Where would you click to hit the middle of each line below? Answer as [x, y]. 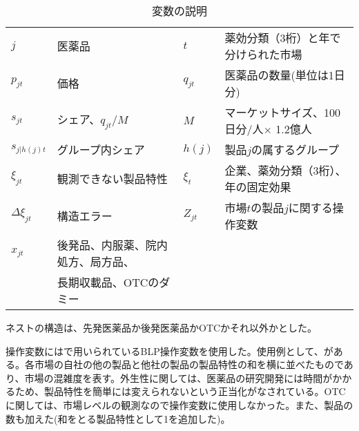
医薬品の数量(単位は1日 [285, 75]
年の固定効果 [258, 187]
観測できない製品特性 [112, 179]
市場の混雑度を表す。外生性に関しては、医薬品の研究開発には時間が [178, 377]
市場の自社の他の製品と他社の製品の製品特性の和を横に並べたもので [189, 364]
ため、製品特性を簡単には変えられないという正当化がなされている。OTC [180, 391]
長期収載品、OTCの [108, 282]
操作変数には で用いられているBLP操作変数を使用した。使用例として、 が [169, 351]
